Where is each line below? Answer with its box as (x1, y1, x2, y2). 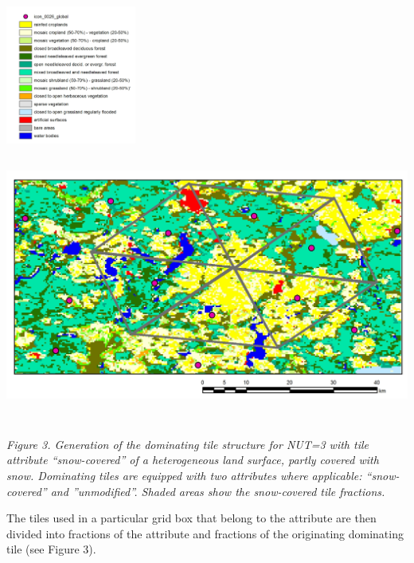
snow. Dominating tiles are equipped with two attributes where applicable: (6, 467, 362, 484)
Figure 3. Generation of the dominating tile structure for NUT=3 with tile (6, 435, 369, 452)
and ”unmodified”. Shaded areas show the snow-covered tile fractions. (50, 482, 385, 499)
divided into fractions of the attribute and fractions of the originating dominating (6, 525, 404, 541)
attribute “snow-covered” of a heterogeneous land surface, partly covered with (6, 451, 379, 468)
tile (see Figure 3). (6, 541, 96, 557)
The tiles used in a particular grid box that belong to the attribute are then (6, 510, 377, 526)
